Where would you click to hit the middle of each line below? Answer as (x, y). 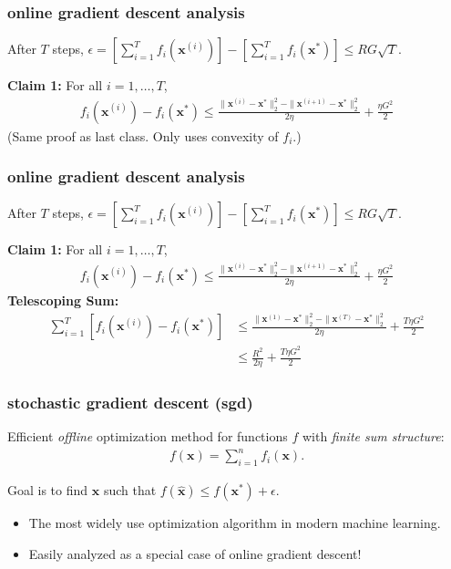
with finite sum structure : (373, 436)
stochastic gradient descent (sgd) (130, 403)
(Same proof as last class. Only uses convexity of (143, 135)
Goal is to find (48, 490)
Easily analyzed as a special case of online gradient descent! (195, 553)
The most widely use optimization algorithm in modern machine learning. (235, 523)
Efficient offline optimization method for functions (148, 436)
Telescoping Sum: (63, 300)
